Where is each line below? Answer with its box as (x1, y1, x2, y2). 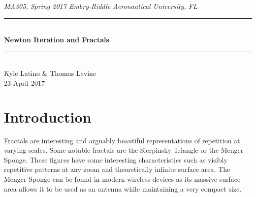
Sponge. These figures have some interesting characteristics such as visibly (4, 154, 227, 164)
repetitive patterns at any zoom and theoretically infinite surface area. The (4, 164, 230, 174)
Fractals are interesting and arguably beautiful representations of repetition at (4, 135, 240, 145)
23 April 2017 (4, 77, 45, 88)
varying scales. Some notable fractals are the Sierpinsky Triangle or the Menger (4, 145, 244, 155)
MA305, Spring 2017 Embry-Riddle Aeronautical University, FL (4, 1, 197, 11)
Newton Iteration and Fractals (4, 34, 109, 45)
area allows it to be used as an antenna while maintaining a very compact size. (4, 183, 242, 194)
